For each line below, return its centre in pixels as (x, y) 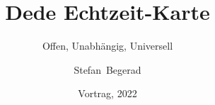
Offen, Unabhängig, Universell (107, 46)
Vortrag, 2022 (107, 93)
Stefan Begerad (107, 69)
